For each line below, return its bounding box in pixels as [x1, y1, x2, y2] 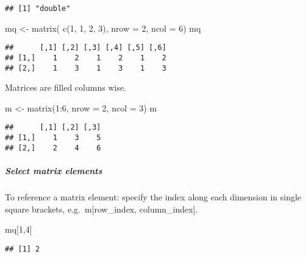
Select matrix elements [5, 164, 102, 177]
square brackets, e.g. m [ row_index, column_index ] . [5, 202, 198, 215]
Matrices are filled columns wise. [5, 81, 127, 94]
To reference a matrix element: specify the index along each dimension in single [5, 190, 302, 203]
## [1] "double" [5, 4, 71, 13]
